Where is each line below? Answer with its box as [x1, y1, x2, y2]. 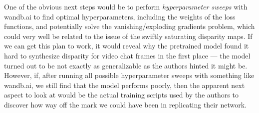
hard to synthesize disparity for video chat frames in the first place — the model [4, 50, 251, 60]
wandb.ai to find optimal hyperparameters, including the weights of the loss [4, 11, 236, 21]
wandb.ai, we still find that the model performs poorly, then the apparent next [4, 79, 245, 90]
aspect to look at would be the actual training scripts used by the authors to [4, 89, 239, 100]
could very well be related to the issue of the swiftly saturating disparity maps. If [4, 30, 253, 41]
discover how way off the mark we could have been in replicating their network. [4, 99, 247, 109]
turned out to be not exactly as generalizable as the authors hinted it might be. [4, 60, 248, 70]
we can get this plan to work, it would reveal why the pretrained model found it [4, 40, 249, 51]
